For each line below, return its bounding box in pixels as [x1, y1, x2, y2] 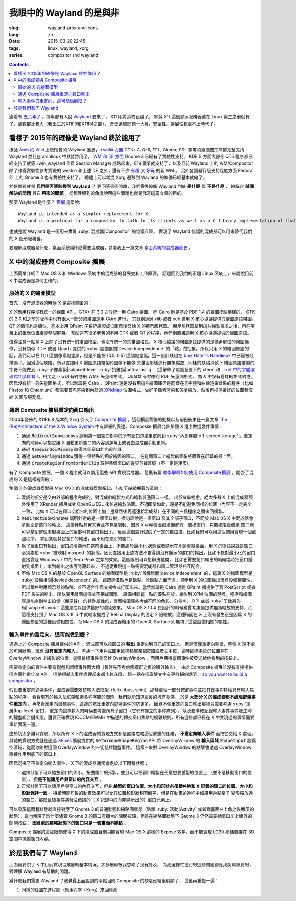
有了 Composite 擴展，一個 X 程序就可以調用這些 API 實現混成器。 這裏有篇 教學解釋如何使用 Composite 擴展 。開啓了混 [9, 469, 254, 475]
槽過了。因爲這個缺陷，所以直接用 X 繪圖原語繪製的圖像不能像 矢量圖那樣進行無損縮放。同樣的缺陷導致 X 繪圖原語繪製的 [9, 359, 255, 365]
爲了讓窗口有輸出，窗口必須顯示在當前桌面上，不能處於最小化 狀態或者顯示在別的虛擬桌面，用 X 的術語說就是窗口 [21, 543, 253, 549]
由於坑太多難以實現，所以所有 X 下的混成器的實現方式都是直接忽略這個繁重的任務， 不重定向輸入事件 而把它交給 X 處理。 [9, 730, 256, 736]
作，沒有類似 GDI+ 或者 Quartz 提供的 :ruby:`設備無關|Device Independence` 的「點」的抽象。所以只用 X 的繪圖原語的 [9, 346, 249, 351]
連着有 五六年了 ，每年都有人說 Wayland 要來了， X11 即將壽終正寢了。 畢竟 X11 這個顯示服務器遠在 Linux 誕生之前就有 [9, 114, 250, 120]
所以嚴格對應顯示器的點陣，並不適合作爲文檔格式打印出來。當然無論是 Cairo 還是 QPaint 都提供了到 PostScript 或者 [21, 584, 256, 590]
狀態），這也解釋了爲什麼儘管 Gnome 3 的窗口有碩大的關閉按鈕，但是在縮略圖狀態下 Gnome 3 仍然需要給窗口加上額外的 [9, 813, 252, 819]
